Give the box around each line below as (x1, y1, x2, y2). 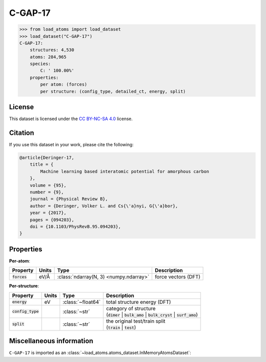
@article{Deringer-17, (19, 155, 74, 161)
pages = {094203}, (30, 217, 74, 223)
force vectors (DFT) (155, 273, 200, 280)
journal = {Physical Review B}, (30, 196, 108, 202)
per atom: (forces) (40, 82, 87, 87)
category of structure (106, 305, 156, 312)
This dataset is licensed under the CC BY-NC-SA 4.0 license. (9, 116, 133, 122)
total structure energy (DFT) (106, 298, 171, 305)
